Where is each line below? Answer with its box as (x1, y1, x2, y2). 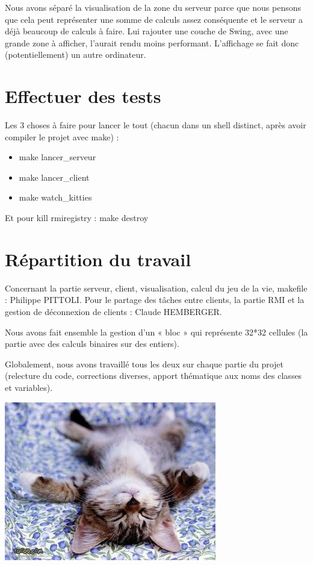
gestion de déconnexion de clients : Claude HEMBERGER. (5, 305, 222, 317)
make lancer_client (19, 170, 90, 183)
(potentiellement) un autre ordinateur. (5, 48, 146, 61)
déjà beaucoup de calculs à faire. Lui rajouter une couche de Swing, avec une (5, 25, 288, 37)
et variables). (5, 381, 53, 393)
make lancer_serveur (19, 151, 96, 163)
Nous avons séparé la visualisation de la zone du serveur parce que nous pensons (5, 1, 301, 13)
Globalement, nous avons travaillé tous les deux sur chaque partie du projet (5, 357, 284, 370)
